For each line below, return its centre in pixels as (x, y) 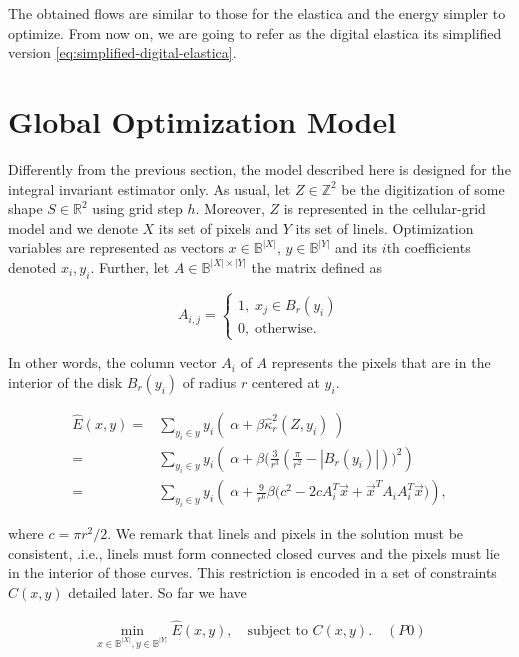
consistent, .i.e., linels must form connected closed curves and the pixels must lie (254, 552)
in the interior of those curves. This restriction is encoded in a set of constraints (252, 572)
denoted (32, 266)
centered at (285, 381)
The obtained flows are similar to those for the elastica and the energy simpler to (257, 13)
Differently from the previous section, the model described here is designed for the (259, 168)
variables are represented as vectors (116, 247)
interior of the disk (65, 381)
